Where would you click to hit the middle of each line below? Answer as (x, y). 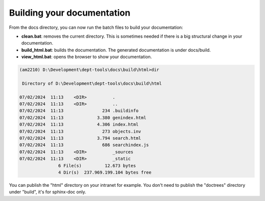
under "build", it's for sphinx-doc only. (48, 192)
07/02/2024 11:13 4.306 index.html (79, 124)
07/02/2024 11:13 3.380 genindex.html (83, 118)
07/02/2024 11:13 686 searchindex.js (84, 145)
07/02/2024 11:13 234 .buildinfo (79, 111)
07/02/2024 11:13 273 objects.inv (80, 131)
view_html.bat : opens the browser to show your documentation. (87, 57)
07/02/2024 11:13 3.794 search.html (80, 138)
